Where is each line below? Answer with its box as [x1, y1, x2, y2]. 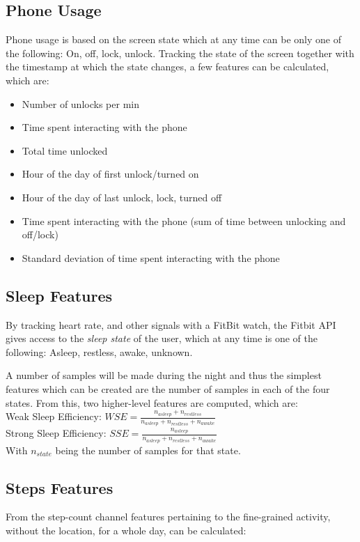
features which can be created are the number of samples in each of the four [6, 381, 330, 396]
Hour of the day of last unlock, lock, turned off [22, 189, 222, 204]
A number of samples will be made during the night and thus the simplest [6, 368, 322, 382]
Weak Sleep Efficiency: [6, 409, 102, 424]
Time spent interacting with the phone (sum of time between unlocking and [22, 213, 346, 228]
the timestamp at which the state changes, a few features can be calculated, [6, 59, 329, 74]
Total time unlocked [22, 143, 108, 157]
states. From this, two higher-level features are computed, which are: [6, 395, 298, 410]
